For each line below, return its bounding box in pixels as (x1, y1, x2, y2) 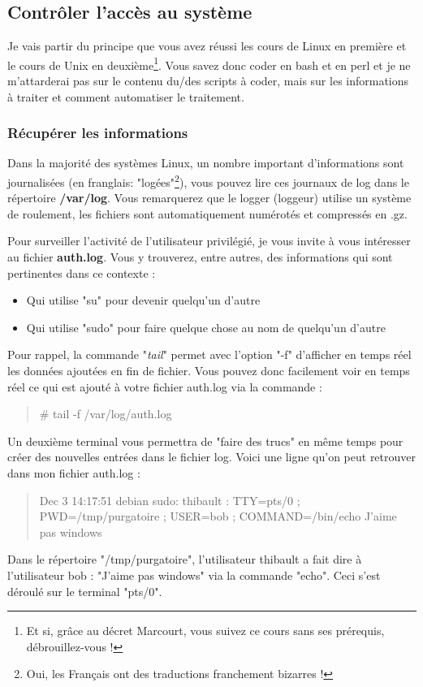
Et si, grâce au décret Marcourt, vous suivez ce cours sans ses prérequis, (26, 622, 385, 639)
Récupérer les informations (7, 123, 188, 143)
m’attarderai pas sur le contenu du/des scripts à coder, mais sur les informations (7, 72, 409, 89)
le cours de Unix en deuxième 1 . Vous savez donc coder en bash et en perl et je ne (7, 54, 411, 73)
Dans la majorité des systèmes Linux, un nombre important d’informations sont (7, 154, 404, 171)
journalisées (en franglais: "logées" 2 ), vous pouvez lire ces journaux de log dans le (7, 171, 409, 190)
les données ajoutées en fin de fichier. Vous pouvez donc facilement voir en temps (7, 362, 410, 379)
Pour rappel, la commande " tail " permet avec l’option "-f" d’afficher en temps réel (7, 346, 412, 363)
